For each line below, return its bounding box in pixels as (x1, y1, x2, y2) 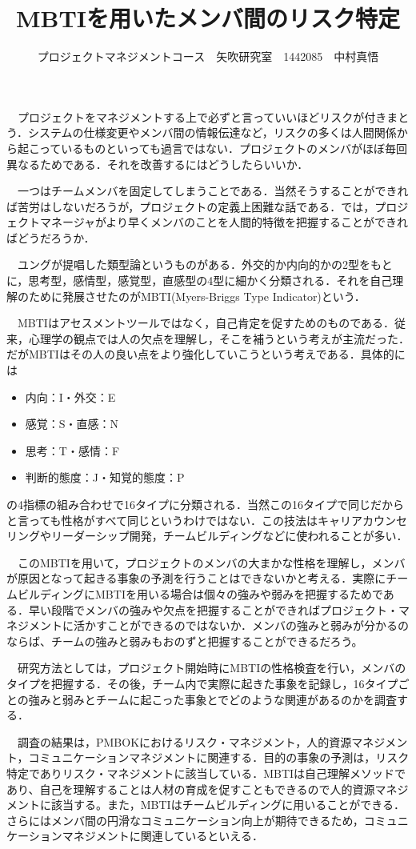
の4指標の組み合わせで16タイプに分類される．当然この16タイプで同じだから (6, 496, 404, 512)
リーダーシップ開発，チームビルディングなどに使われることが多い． (50, 527, 408, 544)
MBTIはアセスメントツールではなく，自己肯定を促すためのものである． (17, 314, 395, 331)
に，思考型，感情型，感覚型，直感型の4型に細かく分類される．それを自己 (6, 272, 393, 289)
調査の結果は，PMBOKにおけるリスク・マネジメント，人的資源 (17, 733, 352, 750)
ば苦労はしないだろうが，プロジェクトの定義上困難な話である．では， (6, 198, 375, 214)
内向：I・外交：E (25, 388, 116, 405)
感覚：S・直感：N (25, 415, 119, 432)
